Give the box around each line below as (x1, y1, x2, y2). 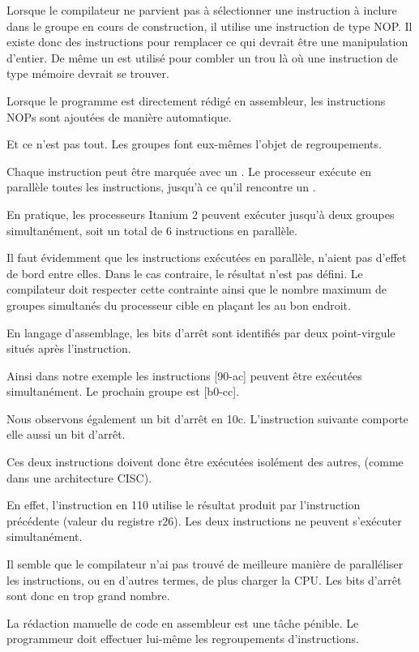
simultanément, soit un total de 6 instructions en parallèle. (6, 221, 297, 238)
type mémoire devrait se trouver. (6, 65, 169, 82)
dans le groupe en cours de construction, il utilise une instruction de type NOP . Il (6, 17, 413, 34)
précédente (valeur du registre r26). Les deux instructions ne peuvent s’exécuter (6, 512, 402, 529)
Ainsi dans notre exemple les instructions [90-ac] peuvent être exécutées (6, 367, 362, 384)
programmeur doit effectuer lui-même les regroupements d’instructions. (6, 630, 359, 647)
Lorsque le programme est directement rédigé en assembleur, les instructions (6, 92, 386, 109)
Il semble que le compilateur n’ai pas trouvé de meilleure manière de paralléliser (6, 555, 404, 573)
